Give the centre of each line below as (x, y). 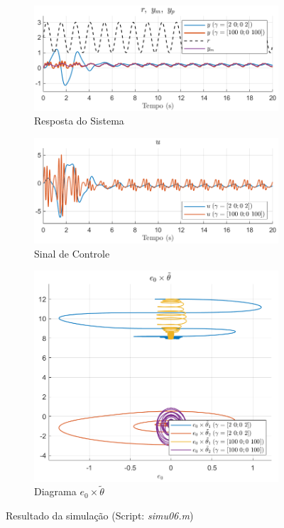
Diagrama (55, 491)
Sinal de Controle (72, 253)
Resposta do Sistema (79, 121)
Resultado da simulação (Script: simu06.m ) (100, 516)
